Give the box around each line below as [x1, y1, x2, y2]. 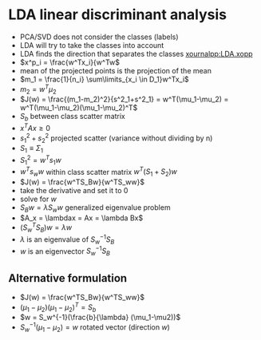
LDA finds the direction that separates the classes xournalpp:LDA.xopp [19, 49, 253, 58]
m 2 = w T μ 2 [19, 82, 57, 96]
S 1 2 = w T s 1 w [19, 154, 61, 167]
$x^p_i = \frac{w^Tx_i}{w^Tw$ [19, 57, 120, 67]
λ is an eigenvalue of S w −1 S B [19, 233, 115, 246]
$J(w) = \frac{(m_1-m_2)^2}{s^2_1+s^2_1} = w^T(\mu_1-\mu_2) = [19, 94, 229, 105]
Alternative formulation [8, 271, 128, 285]
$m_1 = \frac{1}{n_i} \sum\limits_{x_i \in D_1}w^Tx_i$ [19, 74, 189, 84]
